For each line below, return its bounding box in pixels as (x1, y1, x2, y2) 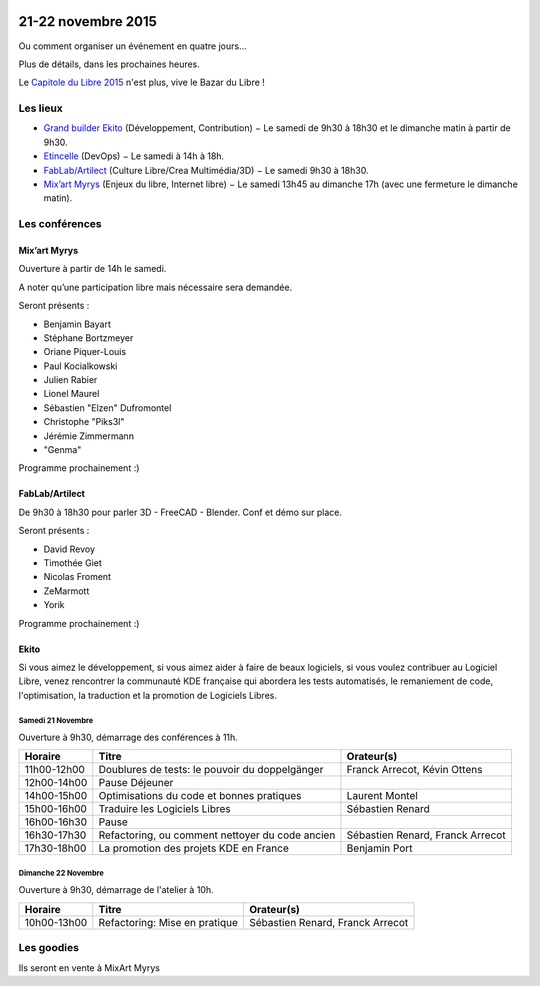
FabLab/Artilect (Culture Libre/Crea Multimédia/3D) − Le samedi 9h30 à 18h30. (43, 164, 369, 176)
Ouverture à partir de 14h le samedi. (18, 263, 167, 275)
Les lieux (18, 101, 64, 115)
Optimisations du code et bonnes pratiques (98, 789, 302, 803)
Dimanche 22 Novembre (18, 868, 104, 878)
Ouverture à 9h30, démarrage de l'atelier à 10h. (18, 884, 214, 896)
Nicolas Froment (43, 571, 112, 583)
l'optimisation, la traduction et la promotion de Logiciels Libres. (18, 689, 277, 701)
